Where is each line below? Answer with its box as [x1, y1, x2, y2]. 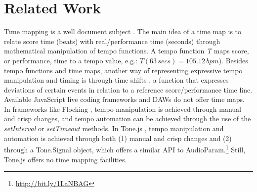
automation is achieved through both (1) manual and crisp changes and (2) [4, 133, 232, 143]
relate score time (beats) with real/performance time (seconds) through [4, 36, 220, 46]
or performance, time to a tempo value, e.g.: [4, 55, 137, 65]
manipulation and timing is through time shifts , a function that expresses [4, 75, 229, 85]
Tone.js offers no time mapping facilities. [4, 154, 127, 164]
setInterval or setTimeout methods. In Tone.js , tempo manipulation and [4, 123, 224, 134]
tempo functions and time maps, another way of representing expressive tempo [4, 65, 243, 75]
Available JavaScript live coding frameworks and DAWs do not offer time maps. [4, 94, 245, 104]
